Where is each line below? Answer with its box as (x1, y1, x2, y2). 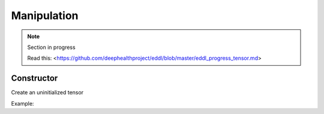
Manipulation (11, 9, 79, 22)
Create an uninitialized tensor (11, 89, 84, 96)
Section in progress (27, 44, 76, 51)
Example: (11, 100, 34, 107)
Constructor (11, 73, 58, 84)
